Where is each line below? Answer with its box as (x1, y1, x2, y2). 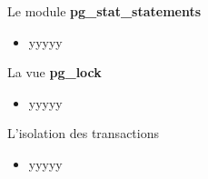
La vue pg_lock (7, 63, 102, 82)
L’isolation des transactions (7, 124, 159, 143)
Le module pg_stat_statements (7, 2, 202, 20)
